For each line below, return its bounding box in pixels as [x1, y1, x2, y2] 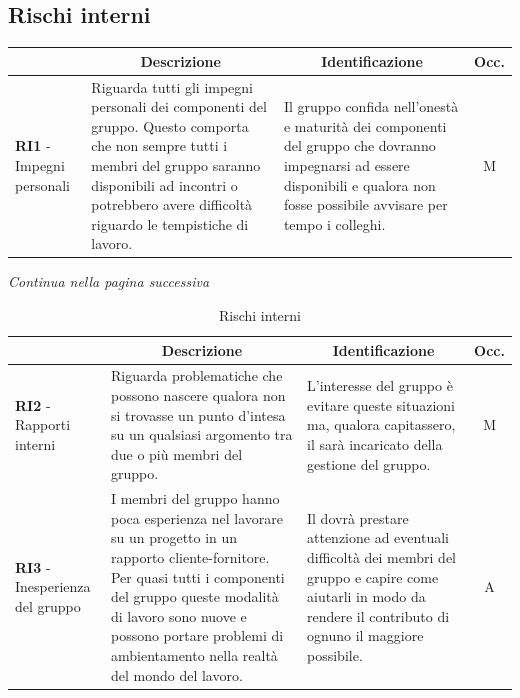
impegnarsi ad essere [283, 154, 410, 175]
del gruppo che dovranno [283, 135, 436, 156]
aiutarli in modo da [307, 586, 426, 607]
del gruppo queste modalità [110, 586, 279, 607]
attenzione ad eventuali [307, 527, 449, 548]
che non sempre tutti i [91, 135, 228, 156]
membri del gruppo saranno [91, 154, 261, 175]
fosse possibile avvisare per [283, 194, 448, 215]
